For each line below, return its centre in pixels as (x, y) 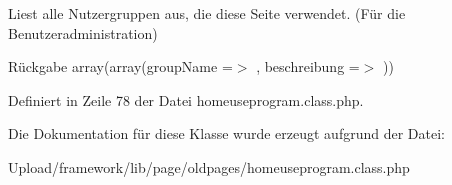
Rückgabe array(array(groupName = (120, 66)
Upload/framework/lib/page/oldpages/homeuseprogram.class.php (209, 166)
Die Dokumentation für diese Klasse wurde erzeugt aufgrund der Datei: (226, 133)
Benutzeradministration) (83, 32)
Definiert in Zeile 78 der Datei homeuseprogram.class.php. (186, 99)
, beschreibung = (308, 66)
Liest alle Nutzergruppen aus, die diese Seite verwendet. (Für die (207, 13)
